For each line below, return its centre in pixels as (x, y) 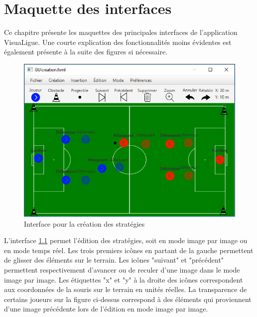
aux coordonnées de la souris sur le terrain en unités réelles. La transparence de (126, 289)
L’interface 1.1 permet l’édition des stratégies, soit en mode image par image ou (126, 240)
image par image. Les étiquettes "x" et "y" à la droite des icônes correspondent (124, 279)
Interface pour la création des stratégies (84, 223)
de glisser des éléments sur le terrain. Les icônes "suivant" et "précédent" (114, 260)
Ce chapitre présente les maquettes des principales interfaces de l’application (121, 32)
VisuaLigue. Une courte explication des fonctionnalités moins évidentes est (118, 42)
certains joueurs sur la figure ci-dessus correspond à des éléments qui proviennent (128, 299)
